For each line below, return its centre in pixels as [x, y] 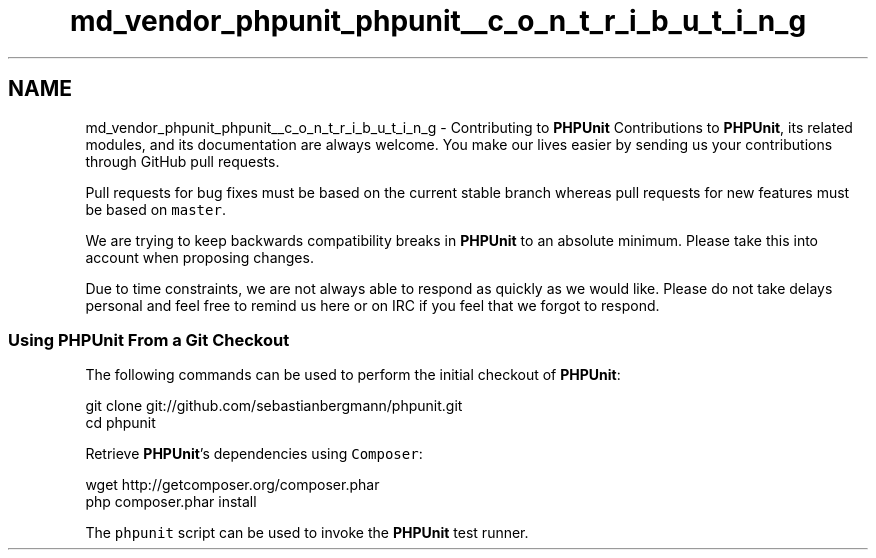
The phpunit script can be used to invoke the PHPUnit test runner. [307, 533]
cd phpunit [120, 423]
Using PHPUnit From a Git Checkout [149, 339]
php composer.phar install [171, 502]
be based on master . [155, 209]
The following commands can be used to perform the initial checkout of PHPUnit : [353, 375]
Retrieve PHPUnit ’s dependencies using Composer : [254, 454]
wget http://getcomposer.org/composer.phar [232, 485]
